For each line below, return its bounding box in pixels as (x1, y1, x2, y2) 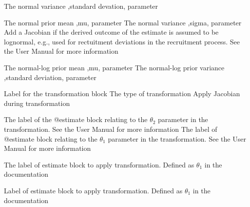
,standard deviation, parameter (4, 72, 96, 82)
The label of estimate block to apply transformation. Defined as (4, 159, 194, 169)
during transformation (4, 98, 70, 108)
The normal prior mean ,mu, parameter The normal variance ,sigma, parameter (4, 17, 242, 27)
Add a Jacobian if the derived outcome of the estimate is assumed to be (4, 27, 219, 37)
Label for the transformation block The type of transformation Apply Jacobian (4, 88, 240, 99)
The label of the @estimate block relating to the (4, 114, 148, 124)
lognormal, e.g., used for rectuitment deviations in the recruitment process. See (4, 36, 240, 46)
